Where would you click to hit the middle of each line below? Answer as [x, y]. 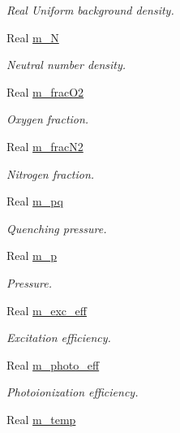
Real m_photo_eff [53, 364]
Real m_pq [35, 201]
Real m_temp [41, 419]
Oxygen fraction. [48, 119]
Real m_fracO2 [45, 91]
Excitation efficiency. [59, 338]
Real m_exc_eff [47, 310]
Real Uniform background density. [90, 10]
